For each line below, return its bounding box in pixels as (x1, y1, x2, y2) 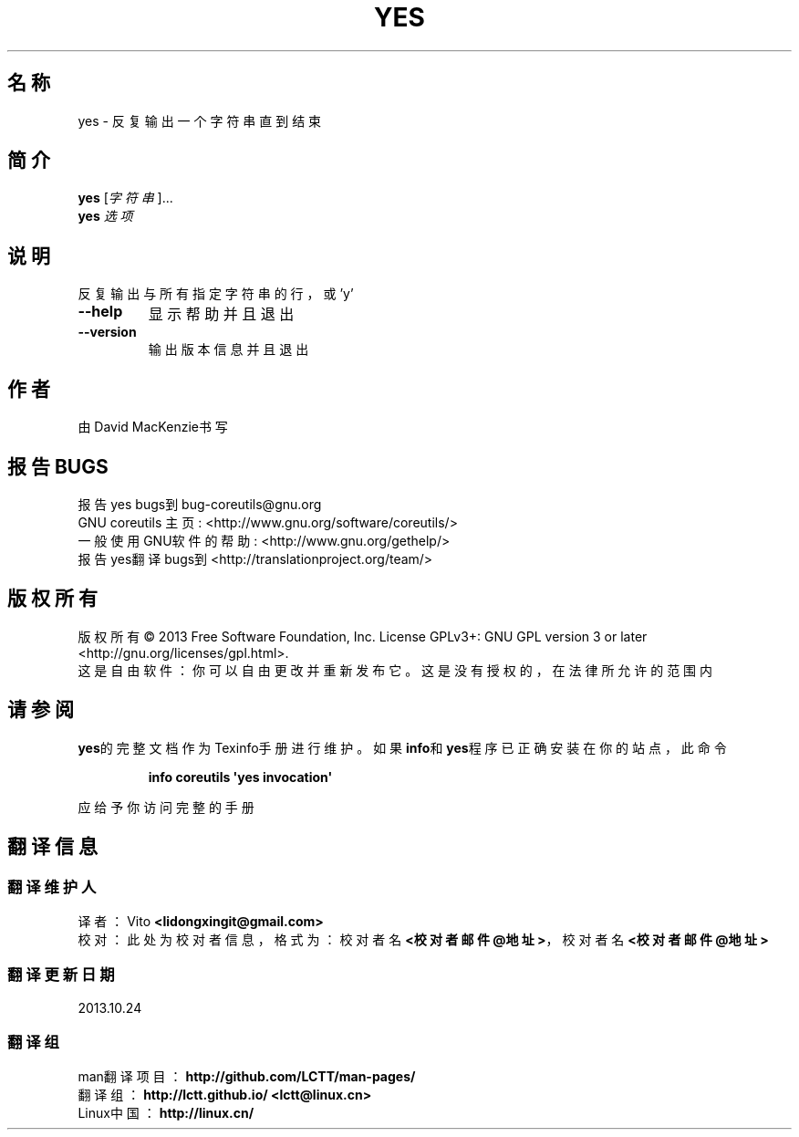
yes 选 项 (78, 208, 133, 224)
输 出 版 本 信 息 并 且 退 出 (148, 341, 309, 358)
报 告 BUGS (7, 454, 109, 478)
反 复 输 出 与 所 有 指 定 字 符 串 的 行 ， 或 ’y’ (78, 286, 354, 302)
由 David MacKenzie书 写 (78, 419, 228, 435)
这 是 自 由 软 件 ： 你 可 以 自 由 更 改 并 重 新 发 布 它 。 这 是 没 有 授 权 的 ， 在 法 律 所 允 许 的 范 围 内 (78, 662, 713, 678)
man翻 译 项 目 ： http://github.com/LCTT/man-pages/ (78, 1069, 416, 1085)
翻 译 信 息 (7, 835, 98, 859)
